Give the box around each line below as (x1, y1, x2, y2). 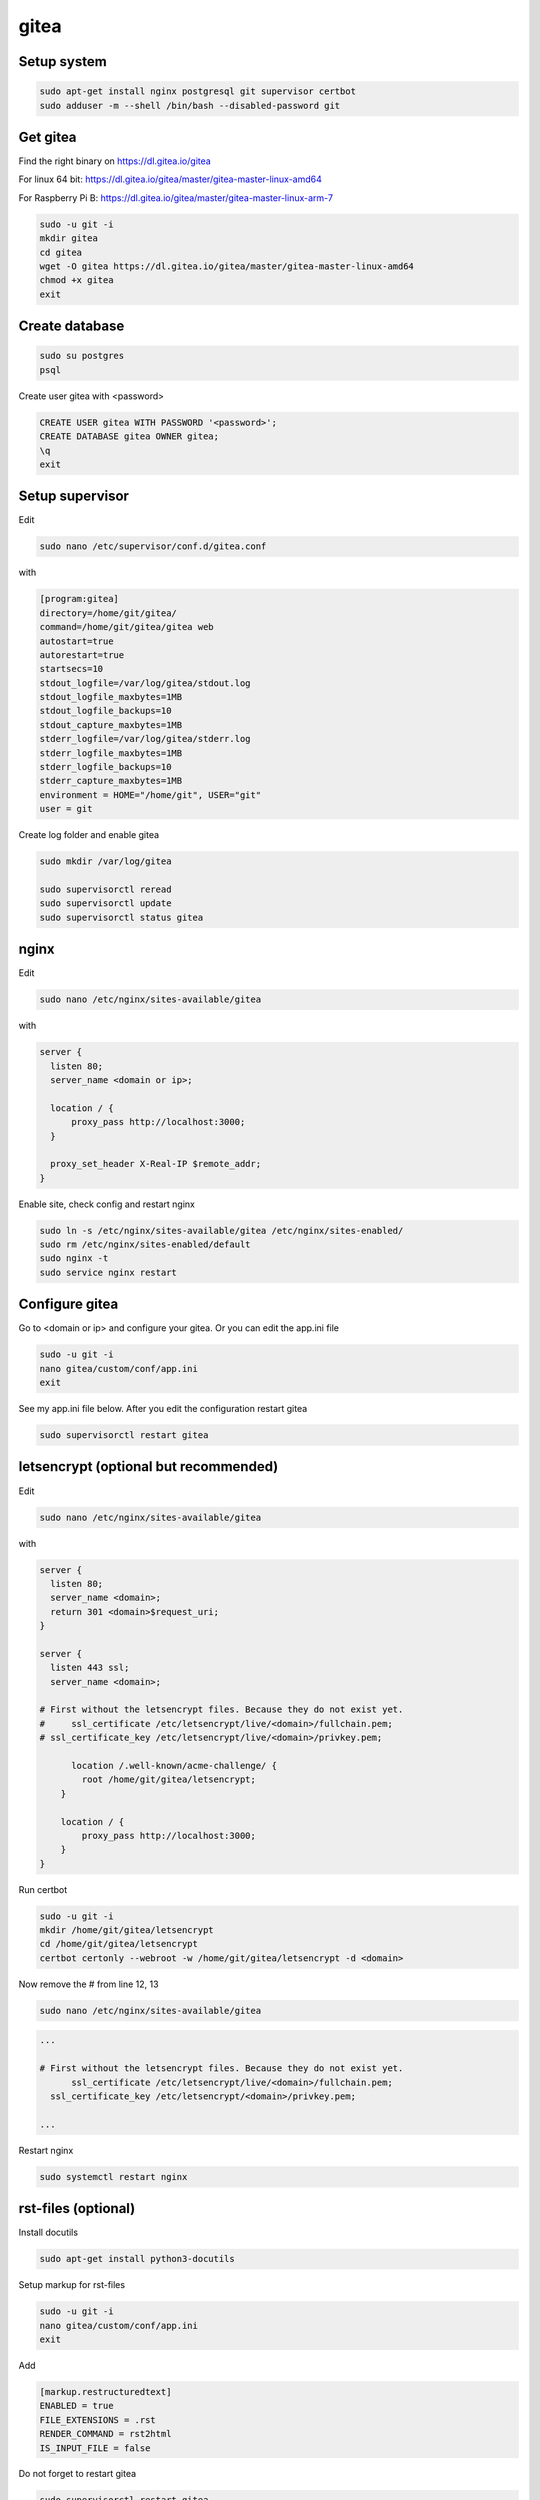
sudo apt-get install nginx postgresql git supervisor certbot (39, 86, 357, 97)
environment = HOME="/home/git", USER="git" (39, 789, 262, 800)
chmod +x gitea (39, 275, 114, 286)
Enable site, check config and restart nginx (18, 1198, 195, 1210)
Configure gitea (18, 1296, 119, 1313)
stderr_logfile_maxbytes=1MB (39, 747, 183, 759)
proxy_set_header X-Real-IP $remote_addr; (50, 1158, 262, 1170)
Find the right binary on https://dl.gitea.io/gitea (18, 155, 212, 167)
